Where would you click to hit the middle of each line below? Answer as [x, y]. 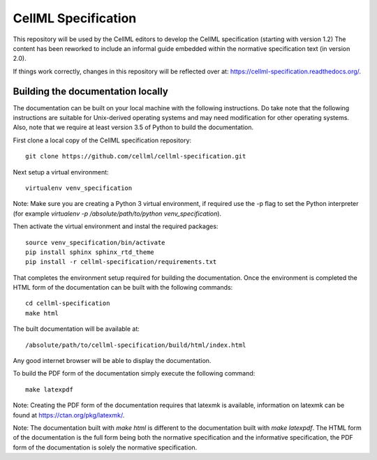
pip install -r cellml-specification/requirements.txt [121, 262]
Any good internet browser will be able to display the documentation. [112, 361]
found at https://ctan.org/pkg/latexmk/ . [69, 415]
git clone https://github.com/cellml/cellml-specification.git [136, 156]
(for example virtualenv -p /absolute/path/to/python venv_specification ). [117, 214]
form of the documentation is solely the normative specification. [105, 447]
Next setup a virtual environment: [61, 172]
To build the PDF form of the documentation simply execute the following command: [134, 373]
